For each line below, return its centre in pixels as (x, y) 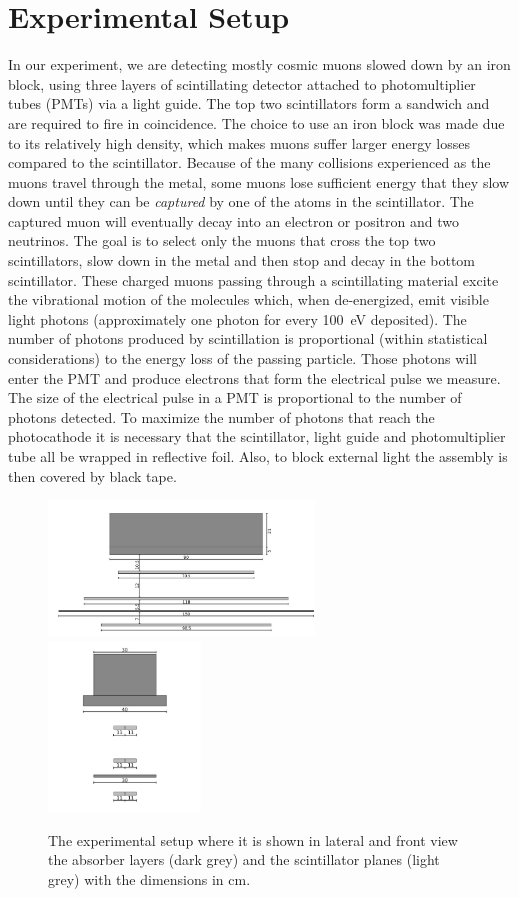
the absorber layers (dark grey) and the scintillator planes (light (244, 859)
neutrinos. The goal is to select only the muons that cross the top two (222, 240)
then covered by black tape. (92, 475)
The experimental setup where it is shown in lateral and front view (253, 839)
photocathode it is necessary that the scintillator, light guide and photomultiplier (257, 436)
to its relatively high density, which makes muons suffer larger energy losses (239, 142)
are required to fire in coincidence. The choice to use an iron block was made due (256, 122)
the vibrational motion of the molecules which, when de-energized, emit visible (248, 299)
